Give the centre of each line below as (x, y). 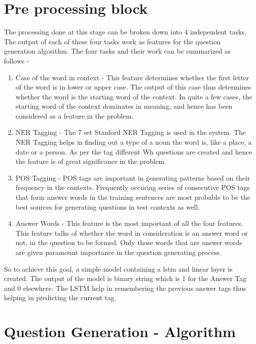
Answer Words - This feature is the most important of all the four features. (129, 223)
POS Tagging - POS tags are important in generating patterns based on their (133, 177)
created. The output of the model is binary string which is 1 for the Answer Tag (125, 278)
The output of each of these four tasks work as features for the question (112, 41)
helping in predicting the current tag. (60, 297)
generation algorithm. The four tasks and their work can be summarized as (117, 51)
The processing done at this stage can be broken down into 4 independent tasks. (125, 32)
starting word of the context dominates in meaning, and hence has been (124, 106)
